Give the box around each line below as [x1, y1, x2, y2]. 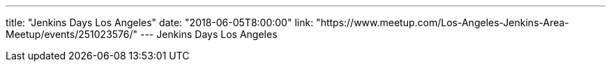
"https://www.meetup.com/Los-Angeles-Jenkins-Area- [316, 17, 569, 28]
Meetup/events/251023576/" [6, 28, 138, 40]
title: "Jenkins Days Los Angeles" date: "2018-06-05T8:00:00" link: [6, 17, 314, 28]
